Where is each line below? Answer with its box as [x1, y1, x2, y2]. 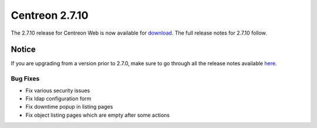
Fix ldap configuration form [25, 95, 92, 102]
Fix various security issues [25, 87, 90, 94]
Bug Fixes [11, 75, 40, 83]
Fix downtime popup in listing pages [25, 103, 113, 110]
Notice [11, 45, 36, 55]
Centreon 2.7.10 [11, 9, 89, 22]
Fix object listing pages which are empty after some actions [25, 112, 170, 119]
